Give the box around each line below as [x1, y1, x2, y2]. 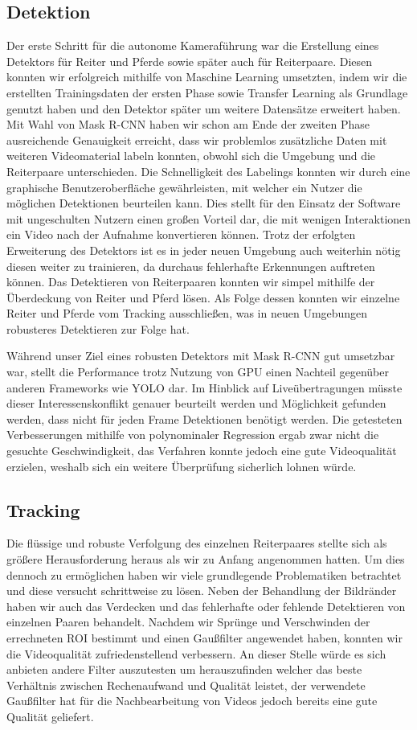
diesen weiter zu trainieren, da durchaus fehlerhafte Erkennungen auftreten [6, 257, 375, 274]
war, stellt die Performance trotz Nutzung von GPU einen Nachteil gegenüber [6, 363, 389, 380]
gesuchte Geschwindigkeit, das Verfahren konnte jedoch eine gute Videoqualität [6, 442, 397, 459]
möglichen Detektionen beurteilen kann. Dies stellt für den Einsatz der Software [6, 195, 401, 211]
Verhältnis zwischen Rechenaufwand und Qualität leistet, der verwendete [6, 676, 366, 693]
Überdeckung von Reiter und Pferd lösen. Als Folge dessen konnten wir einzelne [6, 289, 400, 306]
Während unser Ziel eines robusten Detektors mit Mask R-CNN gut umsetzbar [6, 347, 395, 364]
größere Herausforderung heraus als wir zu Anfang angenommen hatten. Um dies [6, 551, 405, 568]
